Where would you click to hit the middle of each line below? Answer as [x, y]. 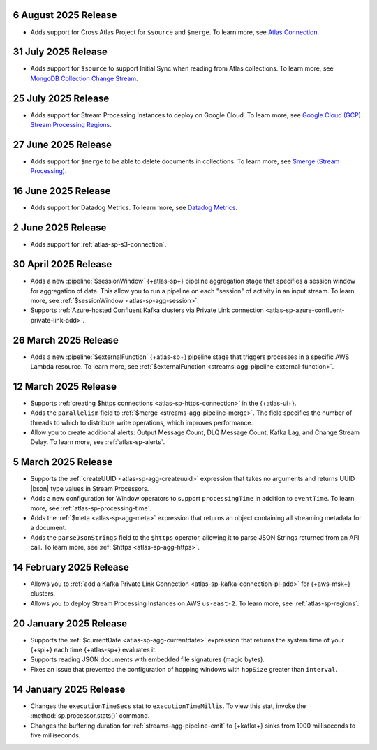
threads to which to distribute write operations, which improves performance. [142, 422]
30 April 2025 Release [62, 264]
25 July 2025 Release [61, 98]
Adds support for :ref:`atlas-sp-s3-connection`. [98, 244]
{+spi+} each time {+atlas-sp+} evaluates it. [94, 650]
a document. [49, 528]
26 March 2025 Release [66, 340]
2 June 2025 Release [60, 228]
